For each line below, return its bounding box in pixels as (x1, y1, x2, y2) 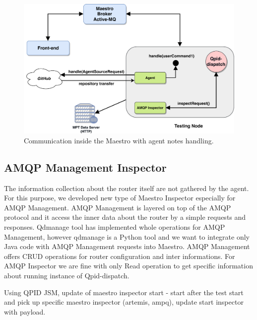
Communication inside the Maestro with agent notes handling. (24, 135, 214, 145)
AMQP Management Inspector (4, 159, 167, 175)
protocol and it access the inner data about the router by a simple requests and (4, 212, 246, 222)
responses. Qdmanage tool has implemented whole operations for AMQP (4, 222, 225, 232)
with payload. (4, 306, 46, 317)
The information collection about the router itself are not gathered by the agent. (4, 183, 249, 193)
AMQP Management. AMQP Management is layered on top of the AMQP (4, 202, 231, 212)
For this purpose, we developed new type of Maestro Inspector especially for (4, 192, 236, 203)
